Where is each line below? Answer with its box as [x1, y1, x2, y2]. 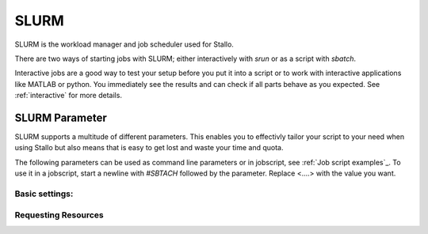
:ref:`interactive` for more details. [14, 91, 123, 100]
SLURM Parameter [14, 111, 107, 124]
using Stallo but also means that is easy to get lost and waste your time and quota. [14, 143, 285, 153]
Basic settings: [14, 188, 74, 199]
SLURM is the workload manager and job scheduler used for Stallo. [14, 40, 234, 49]
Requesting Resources [14, 209, 104, 221]
